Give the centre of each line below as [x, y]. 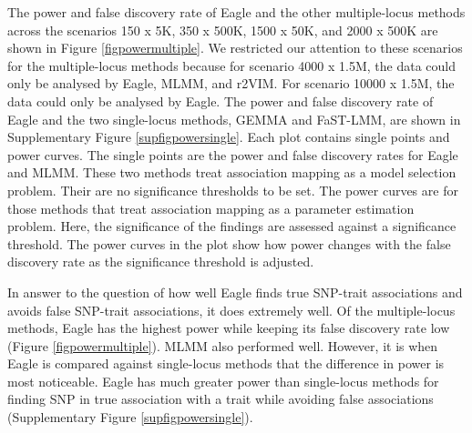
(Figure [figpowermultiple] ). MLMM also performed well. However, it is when [223, 345]
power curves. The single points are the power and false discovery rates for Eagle [233, 154]
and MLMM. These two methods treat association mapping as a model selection [232, 172]
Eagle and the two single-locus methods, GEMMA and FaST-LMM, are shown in [234, 119]
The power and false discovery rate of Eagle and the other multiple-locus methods [236, 12]
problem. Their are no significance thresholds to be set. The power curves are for [233, 190]
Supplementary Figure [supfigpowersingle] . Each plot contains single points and [229, 137]
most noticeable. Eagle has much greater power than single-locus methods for [223, 381]
